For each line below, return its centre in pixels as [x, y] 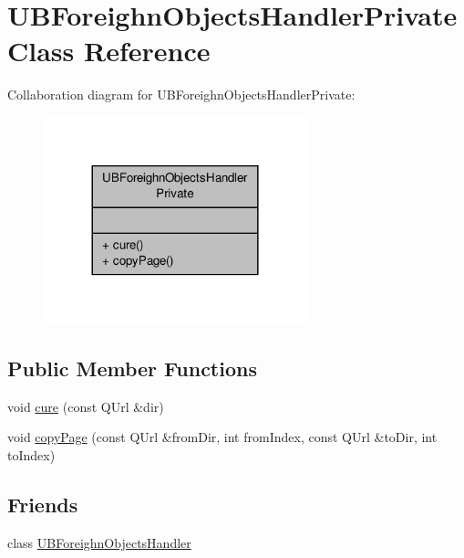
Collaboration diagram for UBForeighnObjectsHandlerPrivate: [181, 95]
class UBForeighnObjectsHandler [99, 542]
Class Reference [109, 51]
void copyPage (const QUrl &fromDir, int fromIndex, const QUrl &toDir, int [222, 437]
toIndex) [31, 455]
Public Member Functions [132, 368]
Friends [43, 505]
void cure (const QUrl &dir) [86, 406]
